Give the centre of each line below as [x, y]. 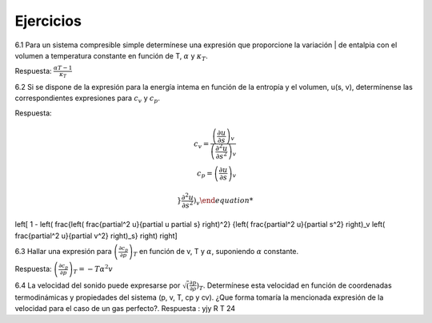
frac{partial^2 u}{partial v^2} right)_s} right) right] [96, 236]
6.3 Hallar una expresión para [63, 251]
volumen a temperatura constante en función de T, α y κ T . [111, 57]
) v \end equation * [223, 202]
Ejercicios [48, 21]
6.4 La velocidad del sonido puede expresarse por [98, 285]
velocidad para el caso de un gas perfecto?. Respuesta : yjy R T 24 [125, 308]
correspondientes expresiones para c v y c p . [87, 99]
